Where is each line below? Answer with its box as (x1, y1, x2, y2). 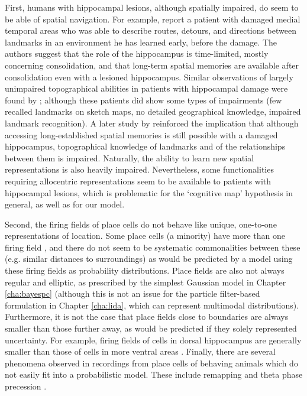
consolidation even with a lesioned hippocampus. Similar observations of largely (5, 70, 293, 83)
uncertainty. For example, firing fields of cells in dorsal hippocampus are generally (5, 333, 302, 346)
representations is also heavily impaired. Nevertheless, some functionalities (5, 163, 274, 176)
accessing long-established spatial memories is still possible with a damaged (5, 128, 278, 141)
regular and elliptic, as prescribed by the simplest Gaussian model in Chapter (5, 275, 286, 288)
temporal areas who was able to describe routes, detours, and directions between (5, 24, 296, 37)
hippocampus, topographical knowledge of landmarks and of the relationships (5, 140, 286, 152)
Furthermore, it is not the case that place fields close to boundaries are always (5, 310, 289, 323)
